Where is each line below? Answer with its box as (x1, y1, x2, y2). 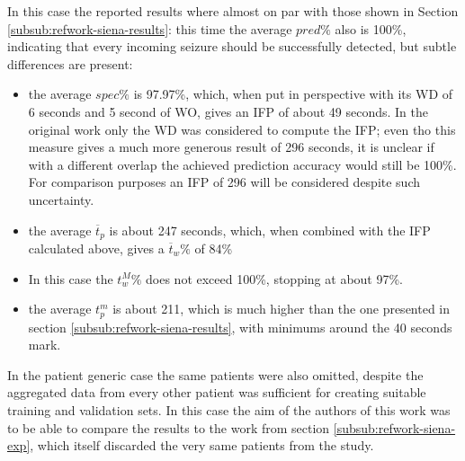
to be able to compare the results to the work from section (7, 418, 330, 437)
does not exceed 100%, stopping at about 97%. (146, 269, 403, 288)
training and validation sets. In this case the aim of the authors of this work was (7, 401, 451, 419)
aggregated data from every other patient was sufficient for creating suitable (7, 383, 426, 402)
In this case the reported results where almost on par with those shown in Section (7, 2, 459, 20)
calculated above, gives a (28, 238, 165, 257)
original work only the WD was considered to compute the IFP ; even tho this (28, 120, 456, 138)
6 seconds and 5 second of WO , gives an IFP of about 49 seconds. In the (28, 102, 428, 120)
